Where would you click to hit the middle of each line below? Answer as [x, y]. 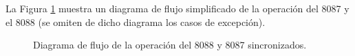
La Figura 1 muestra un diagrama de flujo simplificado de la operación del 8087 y [177, 8]
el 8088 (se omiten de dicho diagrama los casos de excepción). [136, 22]
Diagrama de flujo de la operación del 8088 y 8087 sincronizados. [170, 45]
